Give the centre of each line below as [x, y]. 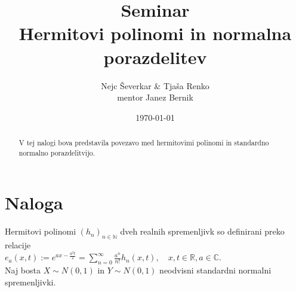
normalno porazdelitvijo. [57, 152]
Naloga [34, 203]
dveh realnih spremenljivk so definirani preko [202, 231]
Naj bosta [23, 270]
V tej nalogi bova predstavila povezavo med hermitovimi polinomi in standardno [144, 143]
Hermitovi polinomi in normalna [155, 33]
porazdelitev [155, 57]
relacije [18, 245]
